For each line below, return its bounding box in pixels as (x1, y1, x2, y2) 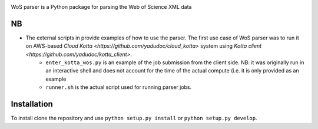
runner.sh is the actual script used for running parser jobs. (45, 84, 192, 91)
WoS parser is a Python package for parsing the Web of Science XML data (11, 4, 192, 10)
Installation (11, 99, 53, 109)
